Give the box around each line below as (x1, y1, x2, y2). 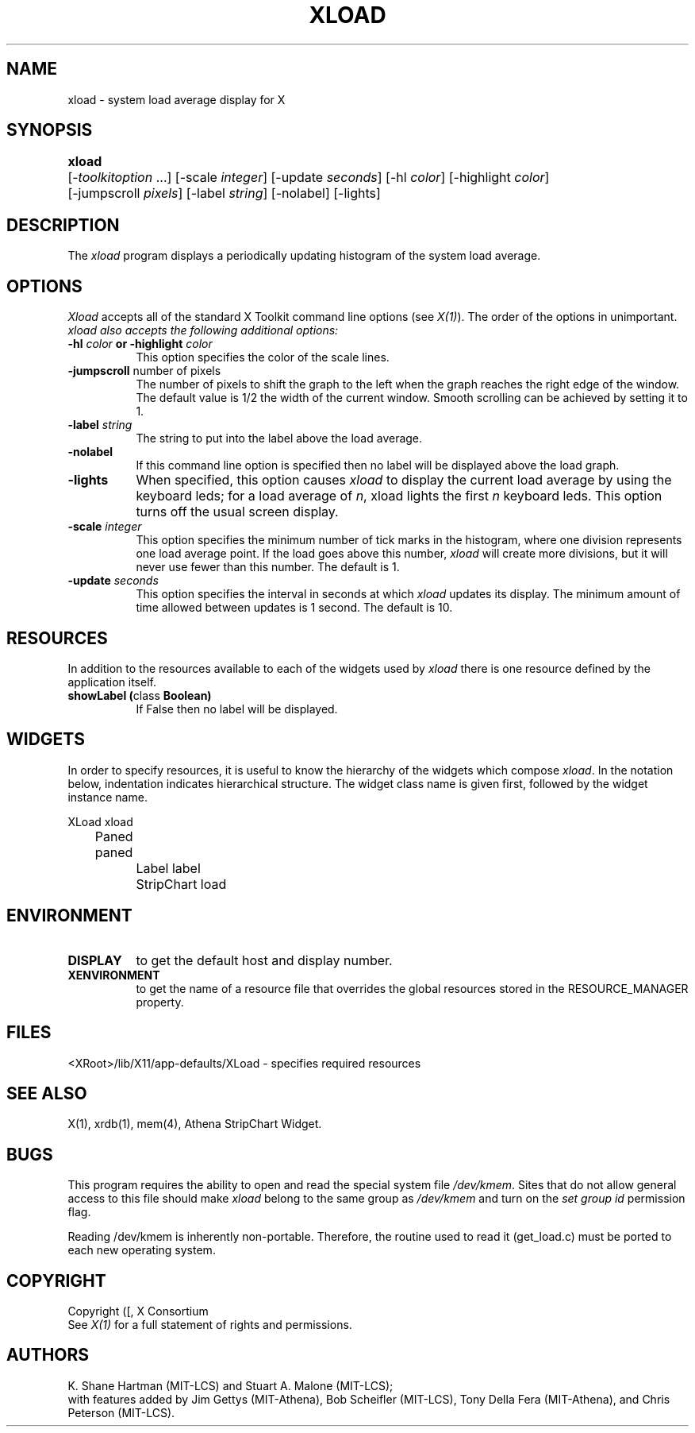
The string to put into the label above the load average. (136, 431, 423, 446)
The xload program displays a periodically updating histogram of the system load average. (67, 249, 541, 263)
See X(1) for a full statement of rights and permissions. (67, 1318, 352, 1332)
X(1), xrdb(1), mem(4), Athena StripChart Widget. (67, 1117, 322, 1131)
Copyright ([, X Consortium (67, 1304, 209, 1319)
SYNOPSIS (6, 120, 93, 141)
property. (136, 995, 184, 1009)
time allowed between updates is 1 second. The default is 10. (136, 601, 453, 615)
